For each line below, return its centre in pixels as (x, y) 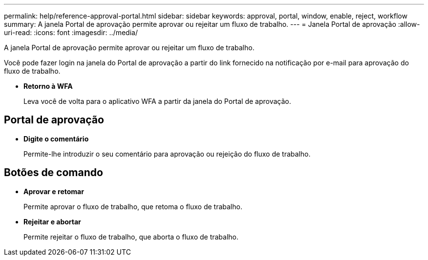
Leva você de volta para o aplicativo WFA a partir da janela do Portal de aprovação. (157, 101)
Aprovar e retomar (54, 191)
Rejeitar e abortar (52, 221)
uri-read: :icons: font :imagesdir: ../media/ (71, 32)
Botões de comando (53, 173)
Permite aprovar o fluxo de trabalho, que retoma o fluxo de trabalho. (133, 206)
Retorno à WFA (48, 86)
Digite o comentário (56, 139)
